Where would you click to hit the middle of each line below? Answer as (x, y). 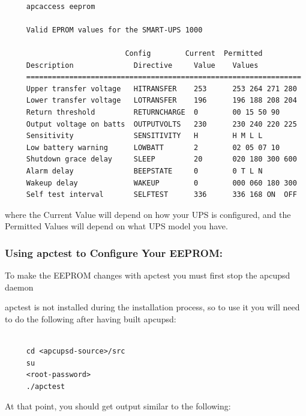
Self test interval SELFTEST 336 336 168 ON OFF (161, 195)
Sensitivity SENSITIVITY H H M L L (144, 136)
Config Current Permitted (194, 53)
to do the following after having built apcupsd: (91, 318)
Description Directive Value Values (142, 65)
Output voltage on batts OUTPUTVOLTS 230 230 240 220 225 (161, 124)
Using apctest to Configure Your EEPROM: (114, 252)
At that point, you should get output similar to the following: (118, 406)
